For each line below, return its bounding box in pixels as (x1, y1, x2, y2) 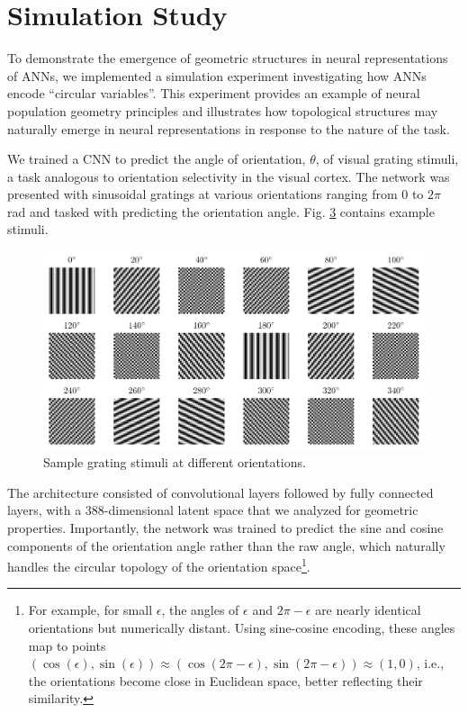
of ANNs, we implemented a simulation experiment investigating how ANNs (7, 66, 427, 85)
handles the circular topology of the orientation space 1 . (7, 555, 310, 575)
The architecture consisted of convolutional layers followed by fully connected (7, 483, 434, 501)
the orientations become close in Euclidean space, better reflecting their (28, 671, 423, 690)
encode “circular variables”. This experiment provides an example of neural (7, 84, 420, 103)
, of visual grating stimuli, (315, 149, 459, 168)
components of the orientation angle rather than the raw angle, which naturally (7, 536, 445, 555)
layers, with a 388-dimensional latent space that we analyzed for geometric (7, 501, 418, 519)
